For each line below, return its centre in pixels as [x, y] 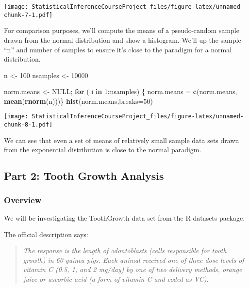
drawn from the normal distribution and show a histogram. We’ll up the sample [123, 40]
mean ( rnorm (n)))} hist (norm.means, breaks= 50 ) [79, 101]
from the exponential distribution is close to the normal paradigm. [103, 150]
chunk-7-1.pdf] [28, 15]
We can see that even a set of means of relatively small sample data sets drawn [122, 140]
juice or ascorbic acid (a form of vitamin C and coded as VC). [116, 279]
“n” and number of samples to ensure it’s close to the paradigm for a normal [118, 49]
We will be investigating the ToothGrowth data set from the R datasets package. [124, 217]
